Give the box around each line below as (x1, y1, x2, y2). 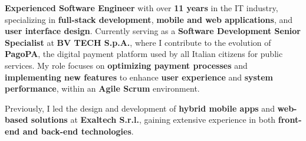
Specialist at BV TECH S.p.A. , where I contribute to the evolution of (5, 36, 271, 48)
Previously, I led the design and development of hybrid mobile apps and (5, 102, 275, 114)
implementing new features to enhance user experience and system (5, 70, 273, 83)
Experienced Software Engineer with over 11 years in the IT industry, (5, 2, 278, 14)
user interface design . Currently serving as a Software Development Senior (5, 25, 301, 37)
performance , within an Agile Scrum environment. (5, 82, 200, 95)
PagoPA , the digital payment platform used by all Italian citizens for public (5, 48, 283, 60)
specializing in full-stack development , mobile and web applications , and (5, 13, 293, 25)
